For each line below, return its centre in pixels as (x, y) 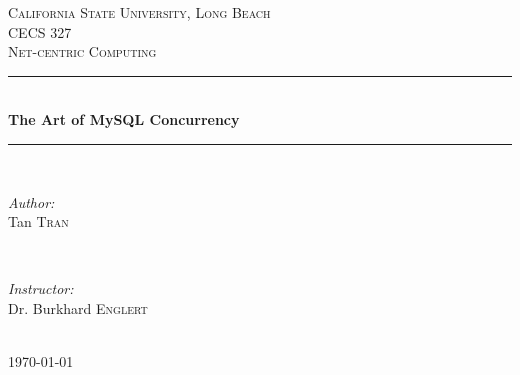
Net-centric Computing (82, 51)
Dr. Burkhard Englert (78, 307)
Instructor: (41, 288)
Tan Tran (38, 221)
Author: (31, 201)
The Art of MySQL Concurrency (124, 119)
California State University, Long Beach (139, 12)
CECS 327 (40, 31)
